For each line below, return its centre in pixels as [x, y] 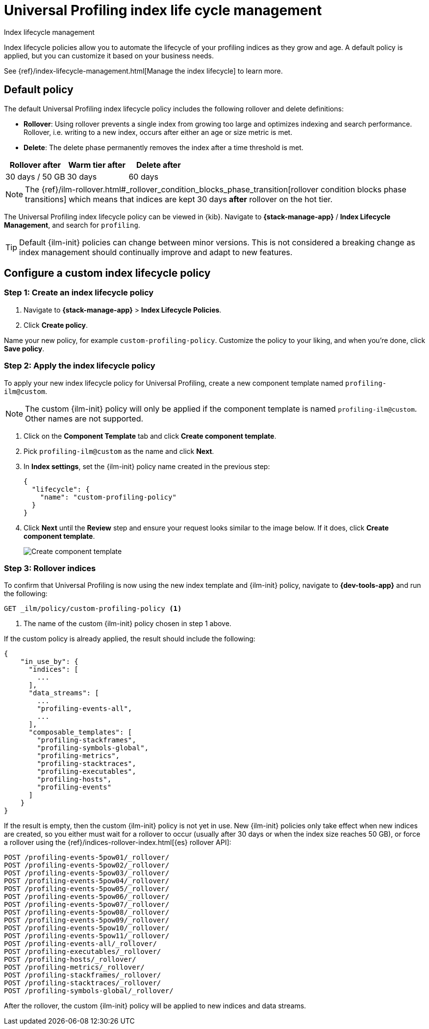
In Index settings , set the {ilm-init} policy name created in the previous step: [147, 466]
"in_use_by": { [49, 662]
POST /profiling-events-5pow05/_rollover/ [87, 889]
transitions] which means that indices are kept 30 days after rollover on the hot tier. [179, 199]
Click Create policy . [56, 325]
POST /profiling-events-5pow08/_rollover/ [87, 912]
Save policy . [24, 348]
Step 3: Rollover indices [50, 568]
